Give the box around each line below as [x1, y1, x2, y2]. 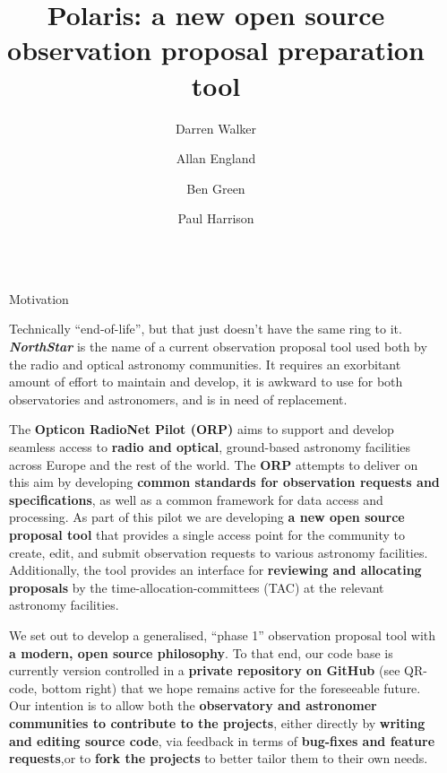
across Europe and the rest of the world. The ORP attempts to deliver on [9, 455, 418, 473]
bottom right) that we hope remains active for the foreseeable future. [41, 678, 421, 697]
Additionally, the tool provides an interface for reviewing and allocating [9, 560, 422, 579]
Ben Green [186, 178, 245, 197]
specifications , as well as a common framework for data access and [9, 490, 383, 508]
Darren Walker [175, 118, 257, 137]
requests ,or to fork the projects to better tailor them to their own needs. [9, 749, 428, 768]
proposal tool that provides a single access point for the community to [9, 525, 405, 543]
